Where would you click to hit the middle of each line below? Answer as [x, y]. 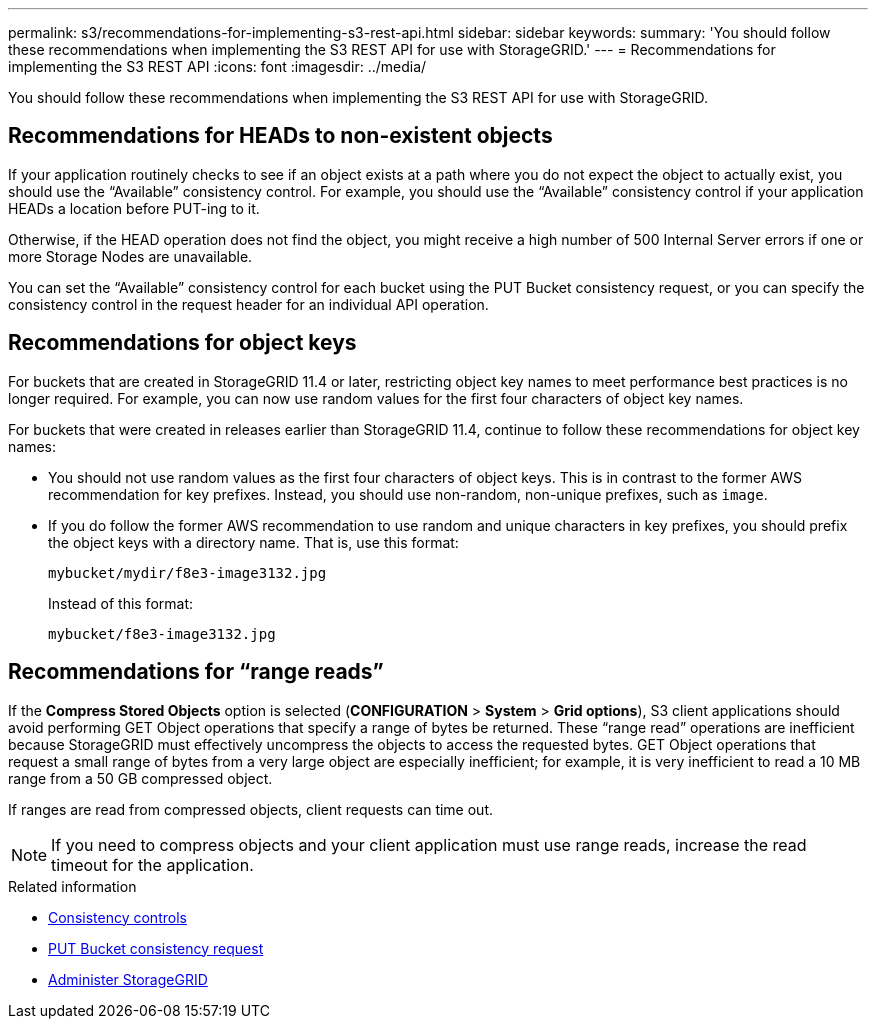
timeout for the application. [152, 864]
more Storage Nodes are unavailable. [130, 256]
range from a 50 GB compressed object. [140, 778]
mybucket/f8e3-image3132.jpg [162, 633]
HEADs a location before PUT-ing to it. [134, 208]
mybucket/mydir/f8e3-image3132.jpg [187, 572]
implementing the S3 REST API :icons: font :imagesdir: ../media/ [217, 66]
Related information [72, 886]
